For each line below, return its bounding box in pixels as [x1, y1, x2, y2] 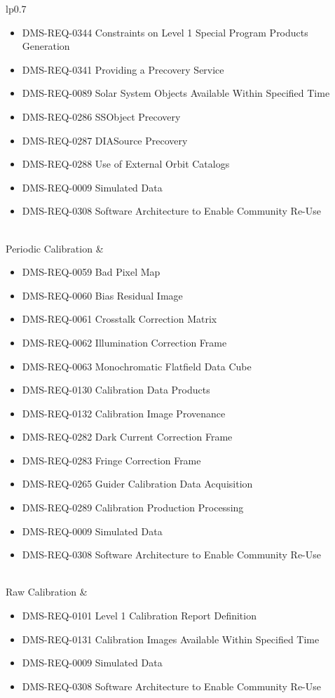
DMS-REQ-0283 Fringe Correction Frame [22, 452, 201, 467]
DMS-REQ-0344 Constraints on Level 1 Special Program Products [22, 25, 308, 39]
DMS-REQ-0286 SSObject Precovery [22, 109, 181, 123]
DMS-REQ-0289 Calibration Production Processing [22, 500, 244, 515]
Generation [22, 39, 70, 53]
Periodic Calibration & [6, 241, 104, 255]
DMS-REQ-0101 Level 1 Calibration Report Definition [22, 608, 257, 623]
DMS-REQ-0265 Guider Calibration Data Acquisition [22, 476, 253, 491]
